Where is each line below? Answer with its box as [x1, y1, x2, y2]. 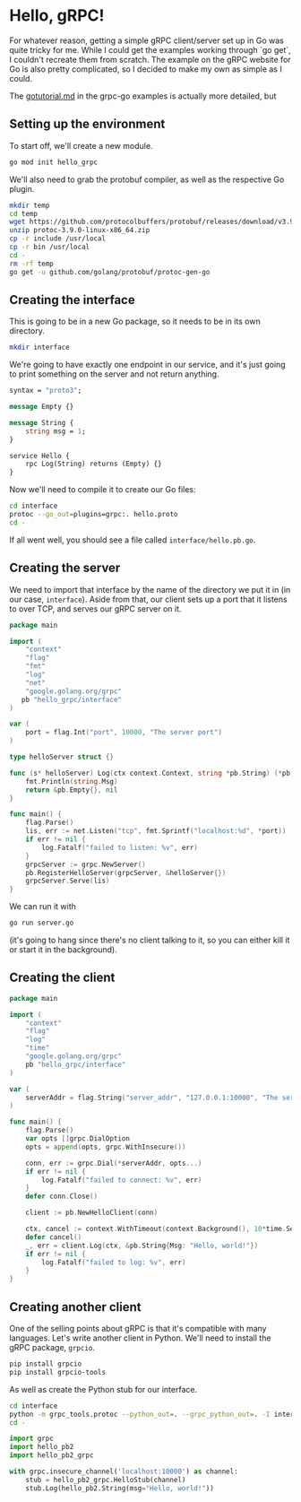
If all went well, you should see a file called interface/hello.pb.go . [9, 534, 256, 545]
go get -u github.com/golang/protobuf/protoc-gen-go [9, 267, 211, 276]
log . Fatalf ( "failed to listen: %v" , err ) [41, 843, 199, 852]
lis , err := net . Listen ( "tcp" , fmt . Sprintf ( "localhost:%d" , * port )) [25, 827, 287, 836]
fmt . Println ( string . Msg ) [25, 777, 118, 786]
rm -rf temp [9, 259, 54, 268]
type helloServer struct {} [9, 752, 115, 761]
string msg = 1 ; [25, 427, 87, 436]
